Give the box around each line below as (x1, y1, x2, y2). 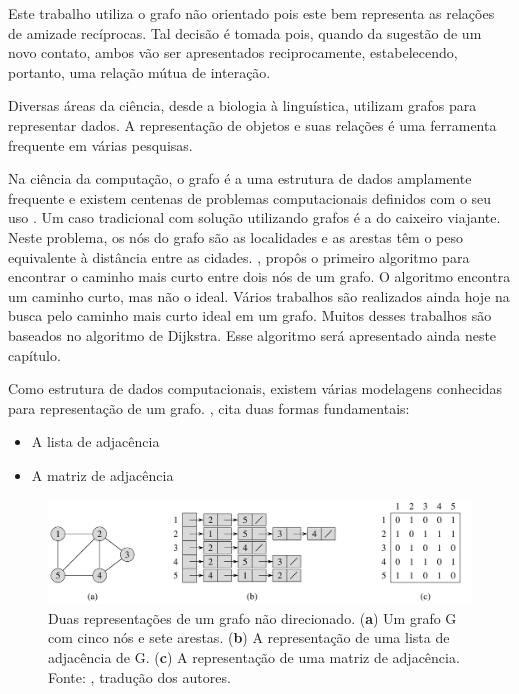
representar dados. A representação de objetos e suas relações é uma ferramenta (8, 114, 497, 135)
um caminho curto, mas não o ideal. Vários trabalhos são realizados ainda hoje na (8, 285, 510, 306)
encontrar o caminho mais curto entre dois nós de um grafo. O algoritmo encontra (8, 266, 511, 287)
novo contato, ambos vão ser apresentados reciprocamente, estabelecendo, (8, 42, 458, 63)
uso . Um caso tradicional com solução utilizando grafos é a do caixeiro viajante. (8, 207, 501, 228)
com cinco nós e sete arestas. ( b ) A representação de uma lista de (48, 627, 450, 648)
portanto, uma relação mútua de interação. (8, 61, 271, 82)
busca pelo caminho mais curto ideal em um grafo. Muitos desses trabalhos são (8, 305, 492, 326)
